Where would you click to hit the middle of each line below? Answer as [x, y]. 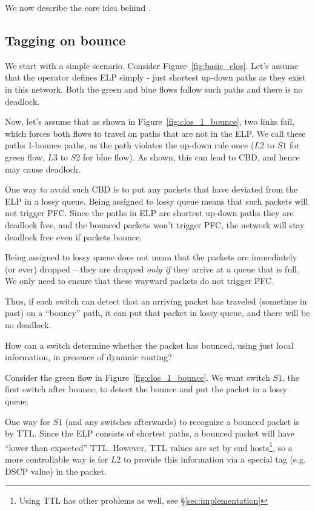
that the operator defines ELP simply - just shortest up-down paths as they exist [155, 77]
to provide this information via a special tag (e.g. [215, 459]
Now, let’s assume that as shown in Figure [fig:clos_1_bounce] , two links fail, [150, 121]
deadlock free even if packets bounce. [74, 236]
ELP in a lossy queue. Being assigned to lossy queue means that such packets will [157, 201]
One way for [28, 421]
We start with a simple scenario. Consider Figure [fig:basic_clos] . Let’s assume [152, 65]
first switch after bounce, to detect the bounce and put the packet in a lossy [146, 389]
